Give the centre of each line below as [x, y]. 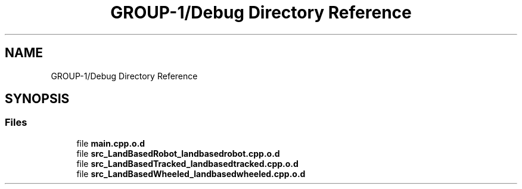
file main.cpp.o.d [111, 143]
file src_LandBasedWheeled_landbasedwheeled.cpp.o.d [191, 173]
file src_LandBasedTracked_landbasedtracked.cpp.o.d [187, 163]
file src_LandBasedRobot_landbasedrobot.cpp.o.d [178, 153]
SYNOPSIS [37, 99]
